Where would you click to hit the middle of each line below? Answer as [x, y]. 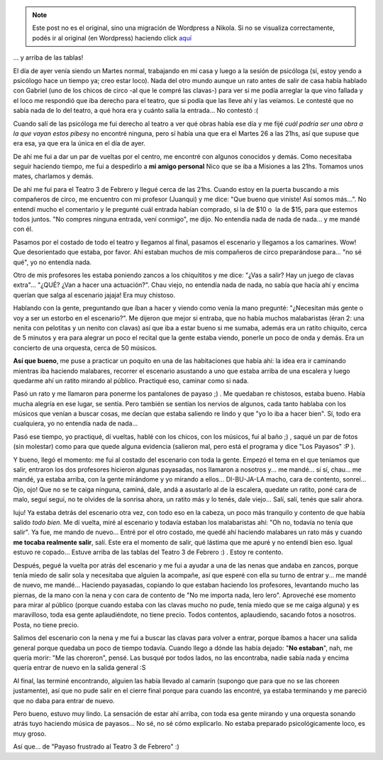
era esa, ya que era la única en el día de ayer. [79, 143]
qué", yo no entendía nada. [52, 262]
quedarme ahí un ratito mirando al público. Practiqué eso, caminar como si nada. [131, 381]
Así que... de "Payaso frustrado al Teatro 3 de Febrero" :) [96, 747]
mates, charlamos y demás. [54, 176]
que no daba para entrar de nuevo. [64, 700]
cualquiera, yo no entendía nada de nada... [76, 423]
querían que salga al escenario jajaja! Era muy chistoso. [94, 295]
